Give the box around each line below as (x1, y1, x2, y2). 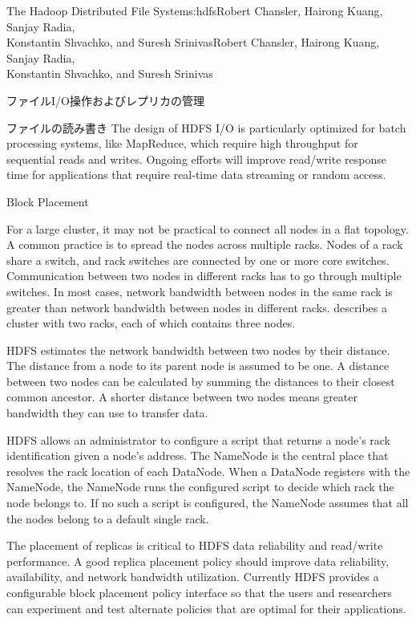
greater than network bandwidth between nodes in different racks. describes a (6, 299, 387, 315)
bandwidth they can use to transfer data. (6, 405, 208, 421)
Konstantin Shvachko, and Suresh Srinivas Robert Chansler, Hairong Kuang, (6, 34, 380, 51)
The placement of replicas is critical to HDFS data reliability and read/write (6, 537, 383, 554)
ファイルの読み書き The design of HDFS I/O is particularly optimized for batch (6, 119, 406, 136)
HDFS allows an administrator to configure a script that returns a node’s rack (6, 431, 391, 448)
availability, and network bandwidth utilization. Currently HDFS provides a (6, 568, 379, 585)
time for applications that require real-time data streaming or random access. (6, 166, 386, 183)
